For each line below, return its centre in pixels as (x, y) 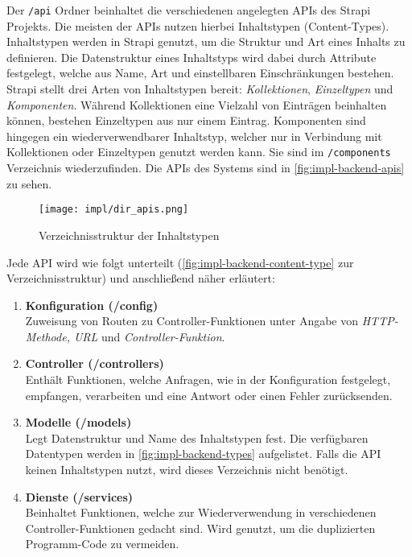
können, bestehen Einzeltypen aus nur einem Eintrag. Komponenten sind (186, 120)
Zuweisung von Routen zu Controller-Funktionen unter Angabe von (192, 321)
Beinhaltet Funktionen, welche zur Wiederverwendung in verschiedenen (201, 512)
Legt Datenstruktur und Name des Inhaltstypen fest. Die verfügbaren (197, 437)
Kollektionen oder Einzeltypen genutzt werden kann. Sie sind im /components (199, 152)
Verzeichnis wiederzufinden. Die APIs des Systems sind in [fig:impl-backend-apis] (206, 168)
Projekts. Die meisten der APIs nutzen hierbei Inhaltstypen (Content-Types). (198, 25)
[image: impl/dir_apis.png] (114, 210)
